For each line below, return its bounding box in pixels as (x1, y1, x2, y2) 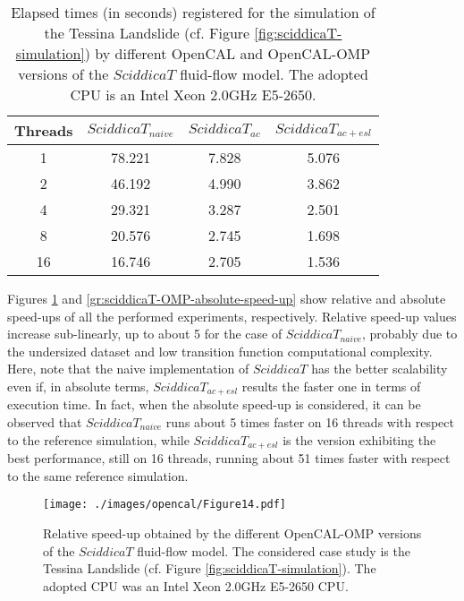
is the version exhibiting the (283, 430, 436, 449)
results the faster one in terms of (241, 376, 421, 395)
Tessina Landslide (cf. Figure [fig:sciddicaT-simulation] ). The (43, 559, 376, 578)
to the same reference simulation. (7, 466, 189, 485)
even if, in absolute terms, (7, 376, 149, 395)
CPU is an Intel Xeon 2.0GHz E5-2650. (70, 84, 316, 105)
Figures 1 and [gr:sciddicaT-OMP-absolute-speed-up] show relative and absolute (7, 289, 446, 307)
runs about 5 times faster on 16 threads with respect (165, 413, 454, 432)
